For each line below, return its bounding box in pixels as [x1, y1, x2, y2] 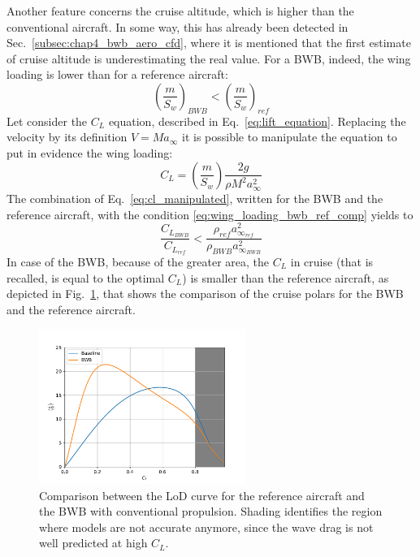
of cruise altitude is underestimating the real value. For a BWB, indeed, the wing [6, 50, 411, 67]
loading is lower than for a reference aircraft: [6, 66, 228, 83]
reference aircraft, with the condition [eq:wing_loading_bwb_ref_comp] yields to [6, 205, 414, 222]
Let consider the [6, 112, 88, 129]
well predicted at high [39, 534, 148, 551]
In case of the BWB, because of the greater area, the [6, 253, 269, 270]
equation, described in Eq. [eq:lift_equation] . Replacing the [108, 112, 406, 129]
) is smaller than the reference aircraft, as [182, 269, 389, 286]
